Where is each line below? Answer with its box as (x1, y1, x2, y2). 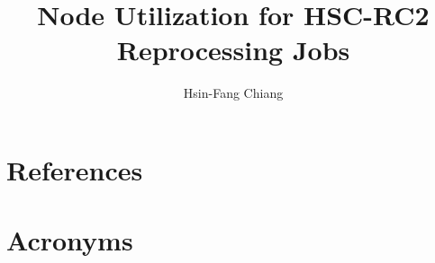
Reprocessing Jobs (116, 31, 350, 68)
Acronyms (6, 222, 133, 259)
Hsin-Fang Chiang (183, 83, 284, 102)
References (6, 151, 143, 188)
